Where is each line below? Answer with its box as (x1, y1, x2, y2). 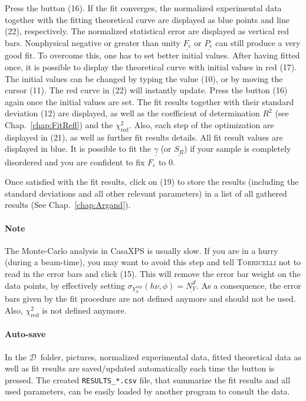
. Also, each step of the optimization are (129, 119, 274, 131)
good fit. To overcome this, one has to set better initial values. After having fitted (5, 49, 300, 61)
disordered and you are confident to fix (5, 155, 145, 168)
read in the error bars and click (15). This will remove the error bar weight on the (5, 267, 301, 279)
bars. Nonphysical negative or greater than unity (5, 36, 180, 48)
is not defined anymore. (42, 304, 127, 316)
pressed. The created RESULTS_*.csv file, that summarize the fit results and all (5, 373, 291, 386)
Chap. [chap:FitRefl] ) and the (5, 119, 113, 131)
